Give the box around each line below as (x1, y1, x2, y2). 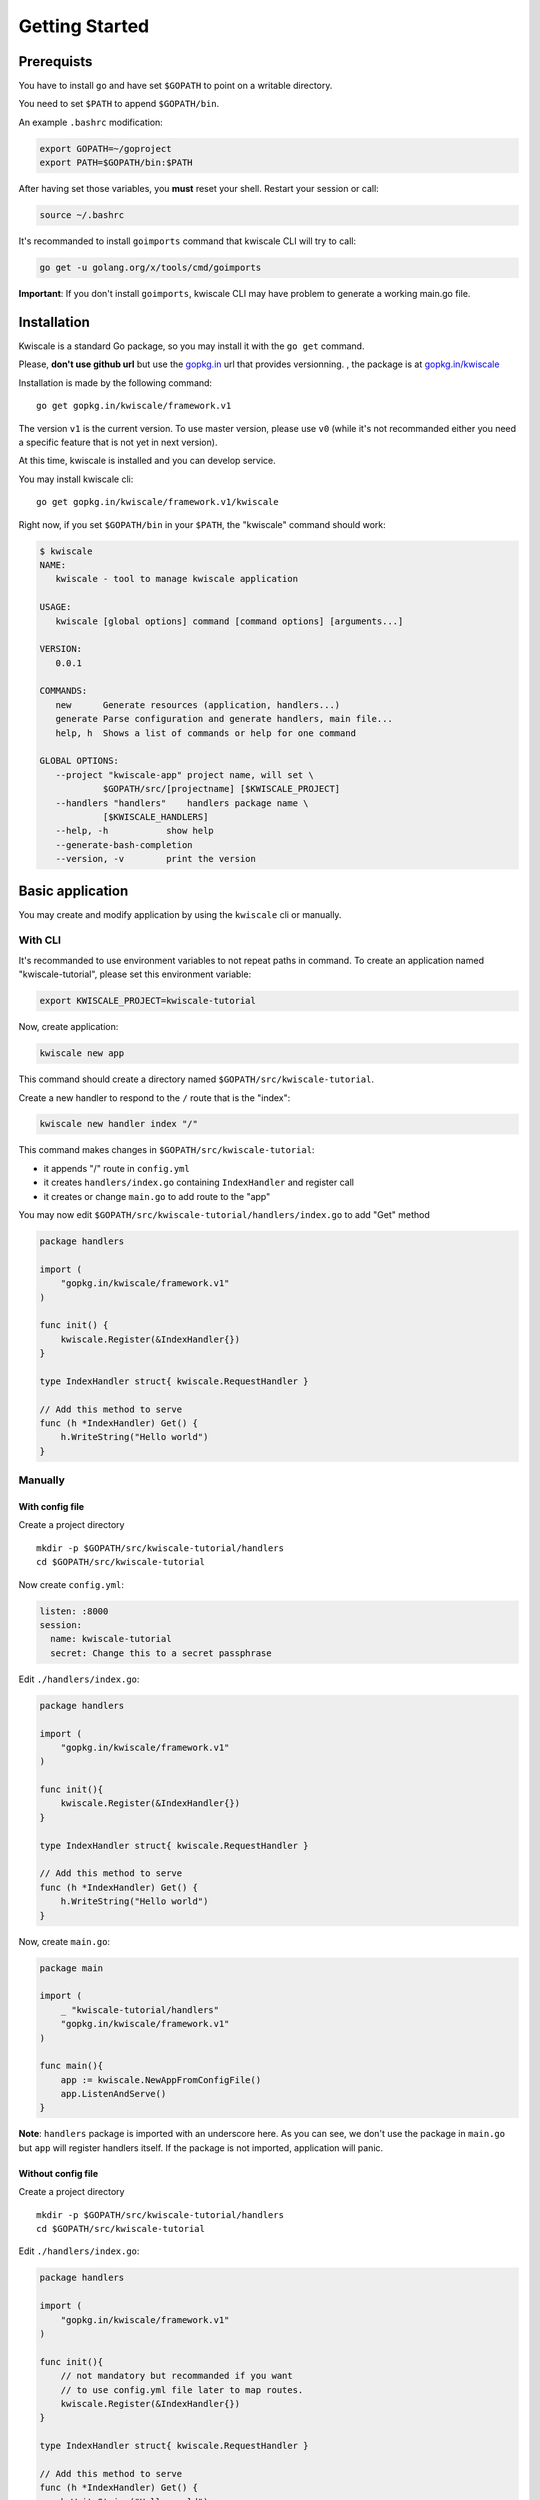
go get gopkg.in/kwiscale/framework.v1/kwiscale (36, 496, 279, 508)
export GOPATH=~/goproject (39, 143, 172, 154)
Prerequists (18, 53, 93, 70)
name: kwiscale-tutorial (50, 1633, 172, 1645)
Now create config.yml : (18, 1578, 125, 1590)
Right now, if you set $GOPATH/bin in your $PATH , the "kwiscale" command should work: (18, 518, 387, 530)
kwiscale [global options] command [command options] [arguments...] (55, 615, 404, 627)
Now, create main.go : (18, 1935, 110, 1947)
